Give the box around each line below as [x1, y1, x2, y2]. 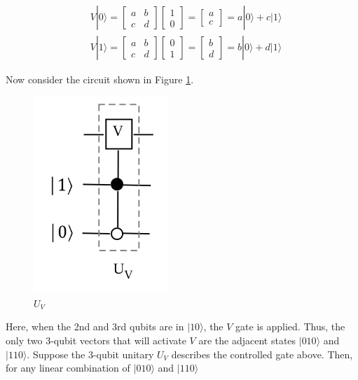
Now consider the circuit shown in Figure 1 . [6, 72, 194, 87]
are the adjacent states [198, 333, 296, 348]
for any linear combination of [6, 360, 130, 375]
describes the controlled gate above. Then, [171, 346, 353, 361]
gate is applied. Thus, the [235, 319, 345, 334]
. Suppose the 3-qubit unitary [27, 346, 154, 361]
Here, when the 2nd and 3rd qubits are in [6, 319, 184, 334]
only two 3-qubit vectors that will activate [6, 333, 186, 348]
